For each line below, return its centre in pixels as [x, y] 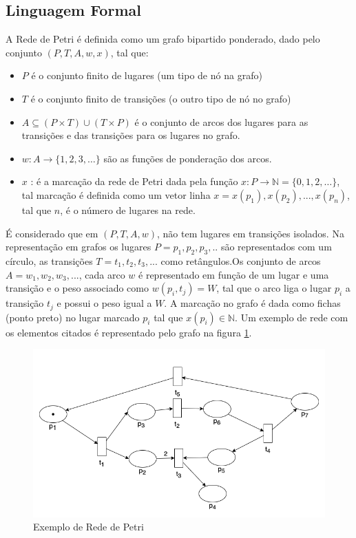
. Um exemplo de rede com [292, 317]
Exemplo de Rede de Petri [88, 527]
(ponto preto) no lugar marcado [73, 317]
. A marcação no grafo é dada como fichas [252, 303]
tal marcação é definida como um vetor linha [116, 194]
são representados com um [276, 247]
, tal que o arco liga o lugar [274, 288]
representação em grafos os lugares [78, 247]
